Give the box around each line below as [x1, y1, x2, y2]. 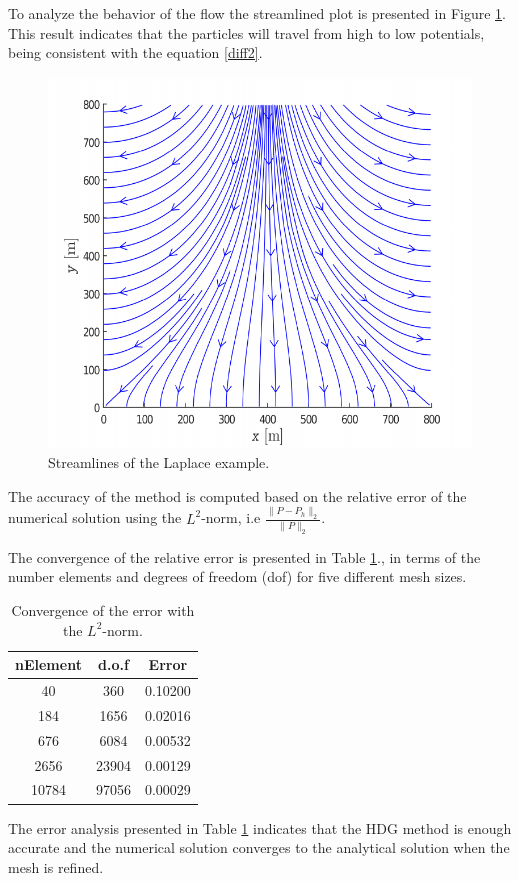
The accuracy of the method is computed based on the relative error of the [8, 485, 467, 506]
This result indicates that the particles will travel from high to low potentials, [8, 22, 485, 43]
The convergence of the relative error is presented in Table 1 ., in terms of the [8, 546, 481, 567]
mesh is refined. [8, 856, 104, 877]
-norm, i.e [201, 507, 261, 528]
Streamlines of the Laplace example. [48, 452, 270, 473]
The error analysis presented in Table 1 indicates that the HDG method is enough [8, 817, 512, 838]
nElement [15, 654, 82, 675]
